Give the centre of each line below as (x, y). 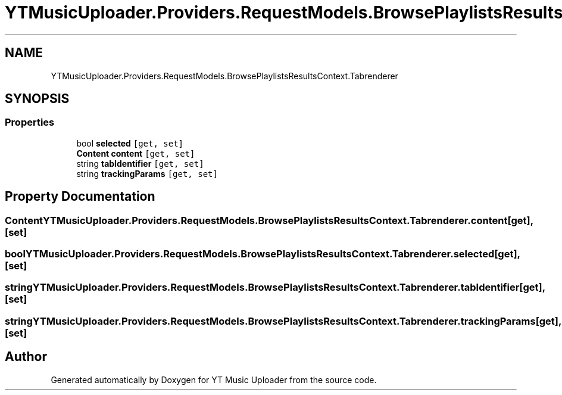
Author (26, 357)
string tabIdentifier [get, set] (140, 163)
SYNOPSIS (37, 99)
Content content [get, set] (136, 153)
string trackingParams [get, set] (147, 173)
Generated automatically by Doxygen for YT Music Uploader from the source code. (214, 380)
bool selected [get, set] (130, 143)
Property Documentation (80, 197)
